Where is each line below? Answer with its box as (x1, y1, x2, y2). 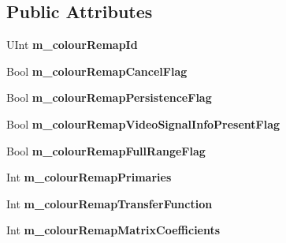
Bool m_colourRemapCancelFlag (6, 62, 188, 79)
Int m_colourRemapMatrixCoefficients (6, 222, 221, 238)
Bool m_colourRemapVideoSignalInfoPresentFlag (6, 115, 280, 132)
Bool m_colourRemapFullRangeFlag (6, 142, 206, 159)
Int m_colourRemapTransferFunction (6, 195, 213, 211)
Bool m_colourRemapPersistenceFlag (6, 89, 212, 106)
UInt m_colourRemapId (6, 36, 138, 53)
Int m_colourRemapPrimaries (6, 169, 172, 185)
